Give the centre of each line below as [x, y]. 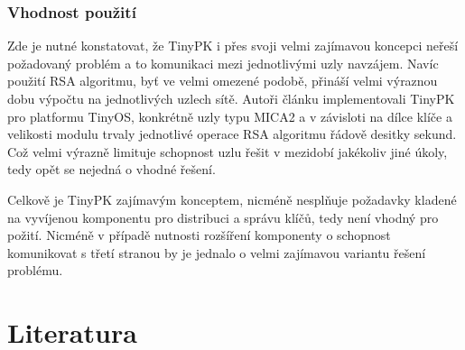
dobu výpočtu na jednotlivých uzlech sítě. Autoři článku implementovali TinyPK [231, 98]
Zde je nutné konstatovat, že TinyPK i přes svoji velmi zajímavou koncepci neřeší [233, 46]
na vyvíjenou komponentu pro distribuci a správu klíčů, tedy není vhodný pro [223, 217]
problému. [35, 270]
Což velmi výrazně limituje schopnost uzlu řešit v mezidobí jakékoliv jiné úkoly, [228, 151]
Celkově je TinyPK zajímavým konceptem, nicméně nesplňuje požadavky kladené [232, 199]
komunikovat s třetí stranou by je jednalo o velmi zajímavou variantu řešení [217, 252]
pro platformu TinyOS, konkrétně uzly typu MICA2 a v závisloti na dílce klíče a [230, 116]
